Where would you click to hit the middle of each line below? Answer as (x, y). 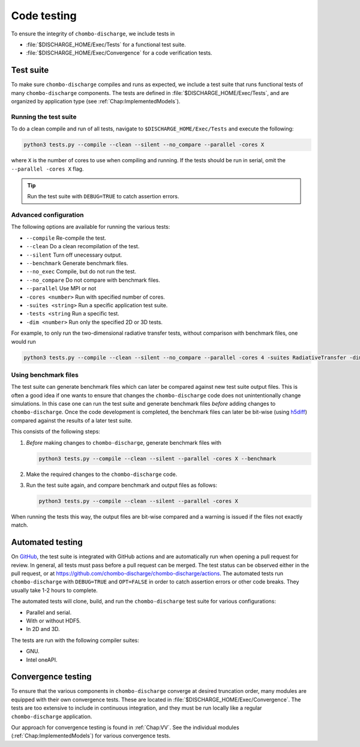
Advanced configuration (47, 215)
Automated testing (47, 542)
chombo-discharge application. (52, 716)
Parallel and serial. (49, 612)
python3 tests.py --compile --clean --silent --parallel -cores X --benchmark (157, 459)
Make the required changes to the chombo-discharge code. (102, 474)
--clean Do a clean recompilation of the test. (83, 246)
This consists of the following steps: (55, 431)
